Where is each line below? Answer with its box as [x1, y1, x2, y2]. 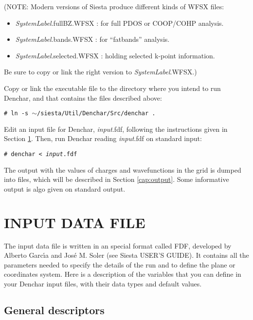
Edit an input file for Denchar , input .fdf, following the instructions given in [4, 124, 228, 134]
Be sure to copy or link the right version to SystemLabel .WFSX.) [4, 67, 197, 77]
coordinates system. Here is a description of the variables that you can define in [4, 269, 241, 279]
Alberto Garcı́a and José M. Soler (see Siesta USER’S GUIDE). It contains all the [4, 250, 249, 260]
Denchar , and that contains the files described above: [4, 92, 162, 103]
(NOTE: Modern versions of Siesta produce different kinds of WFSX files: [4, 1, 224, 11]
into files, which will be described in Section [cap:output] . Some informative [4, 174, 229, 184]
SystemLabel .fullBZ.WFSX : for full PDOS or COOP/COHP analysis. [15, 18, 224, 28]
